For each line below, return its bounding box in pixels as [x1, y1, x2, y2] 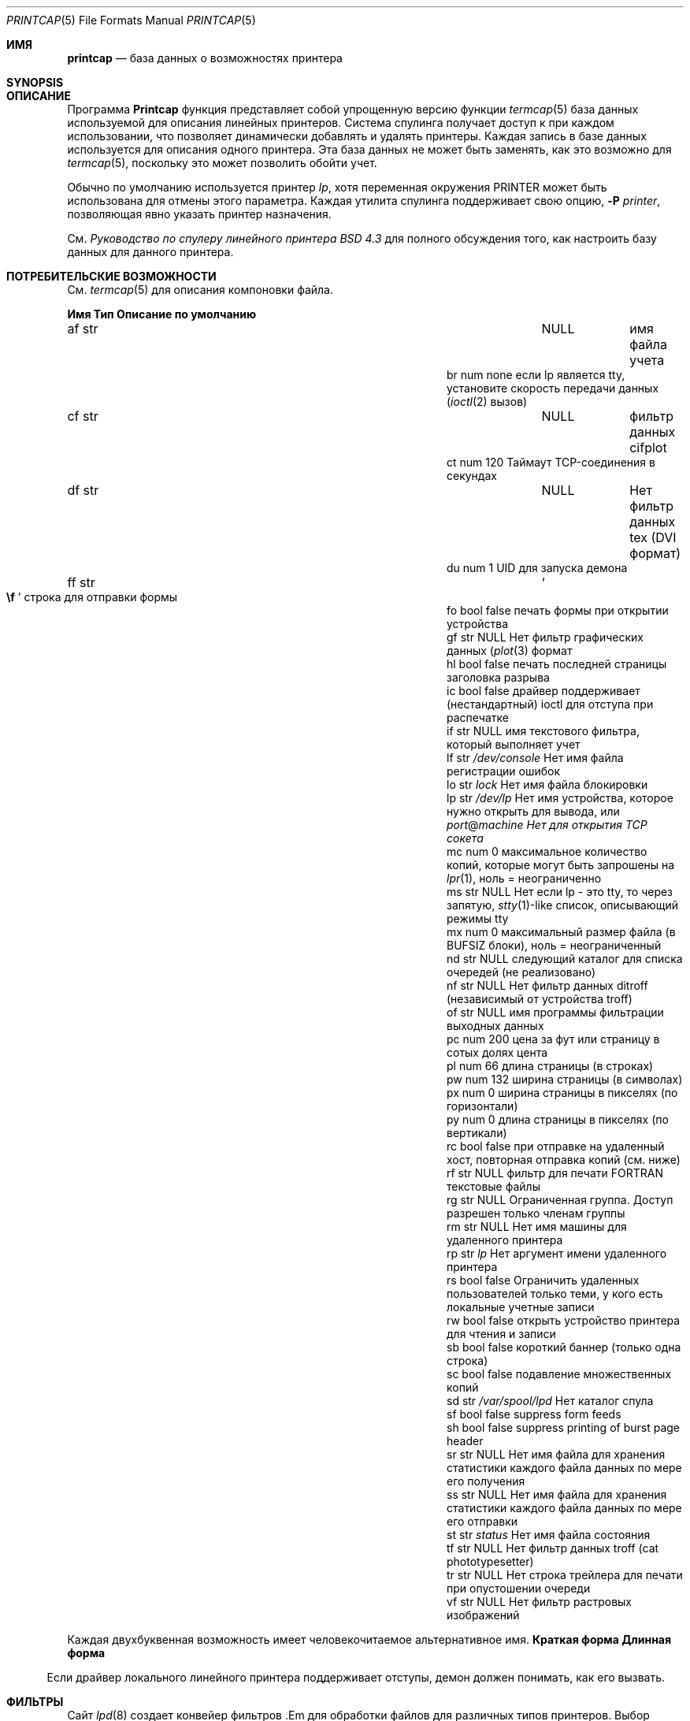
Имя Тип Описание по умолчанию [67, 307, 257, 321]
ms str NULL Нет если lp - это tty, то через [447, 885, 673, 898]
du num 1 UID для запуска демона [447, 561, 628, 574]
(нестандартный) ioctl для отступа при [447, 697, 654, 711]
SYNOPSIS [6, 76, 64, 89]
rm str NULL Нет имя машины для [447, 1220, 627, 1233]
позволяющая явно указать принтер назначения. [67, 207, 332, 221]
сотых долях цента [447, 1046, 548, 1059]
